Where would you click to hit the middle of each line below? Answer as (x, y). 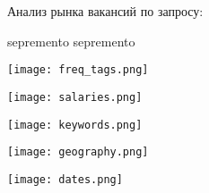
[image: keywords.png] (75, 125)
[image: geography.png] (78, 152)
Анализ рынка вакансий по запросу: (105, 11)
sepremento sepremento (71, 41)
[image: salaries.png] (75, 97)
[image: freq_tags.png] (78, 70)
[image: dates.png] (65, 179)
